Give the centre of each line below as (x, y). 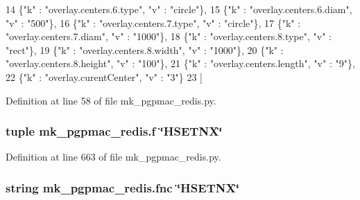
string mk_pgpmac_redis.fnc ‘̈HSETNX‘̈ (122, 187)
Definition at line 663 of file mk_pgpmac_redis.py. (113, 157)
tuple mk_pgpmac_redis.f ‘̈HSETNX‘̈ (114, 131)
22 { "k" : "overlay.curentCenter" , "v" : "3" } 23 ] (104, 76)
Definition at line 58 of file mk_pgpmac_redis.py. (111, 100)
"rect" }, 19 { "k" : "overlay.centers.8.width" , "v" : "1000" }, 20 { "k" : (145, 49)
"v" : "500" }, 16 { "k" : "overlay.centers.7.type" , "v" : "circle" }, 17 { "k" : (153, 22)
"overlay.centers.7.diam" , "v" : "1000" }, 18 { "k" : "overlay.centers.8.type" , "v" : (169, 36)
